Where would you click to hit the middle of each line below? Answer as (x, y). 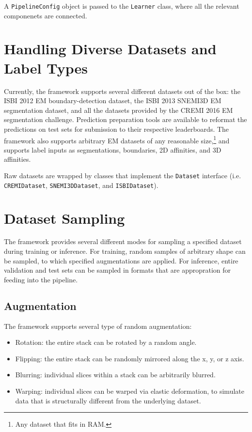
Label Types (46, 68)
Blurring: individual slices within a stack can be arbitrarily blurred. (115, 375)
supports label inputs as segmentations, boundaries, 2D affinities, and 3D (113, 149)
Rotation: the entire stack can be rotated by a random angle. (106, 342)
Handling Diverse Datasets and (110, 49)
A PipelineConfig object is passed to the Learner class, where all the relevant (122, 6)
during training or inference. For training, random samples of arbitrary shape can (125, 251)
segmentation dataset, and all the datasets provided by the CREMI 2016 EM (118, 110)
